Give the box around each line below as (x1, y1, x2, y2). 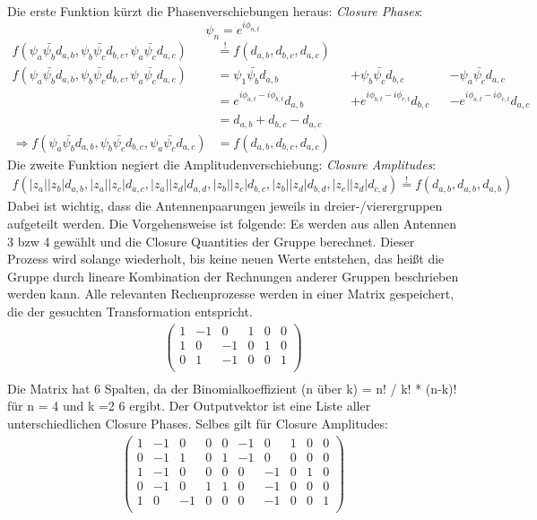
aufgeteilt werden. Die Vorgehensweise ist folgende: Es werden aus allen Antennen (7, 214, 456, 233)
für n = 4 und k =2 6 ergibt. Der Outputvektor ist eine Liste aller (7, 396, 371, 415)
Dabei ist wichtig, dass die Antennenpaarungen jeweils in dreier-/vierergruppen (7, 196, 443, 215)
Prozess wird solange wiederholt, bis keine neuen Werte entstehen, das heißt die (7, 249, 445, 268)
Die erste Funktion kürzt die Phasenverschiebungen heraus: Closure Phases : (7, 2, 423, 20)
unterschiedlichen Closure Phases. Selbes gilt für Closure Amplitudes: (7, 414, 388, 433)
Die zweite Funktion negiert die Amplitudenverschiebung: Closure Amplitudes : (7, 154, 437, 173)
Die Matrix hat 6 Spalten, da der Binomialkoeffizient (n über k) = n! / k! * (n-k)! (7, 378, 457, 397)
